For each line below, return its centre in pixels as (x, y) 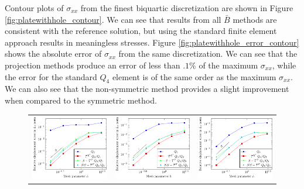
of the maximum (228, 65)
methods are (255, 19)
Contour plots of (34, 8)
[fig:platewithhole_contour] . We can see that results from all (113, 19)
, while (284, 65)
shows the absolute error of (53, 54)
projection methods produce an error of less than (93, 65)
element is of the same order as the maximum (194, 76)
